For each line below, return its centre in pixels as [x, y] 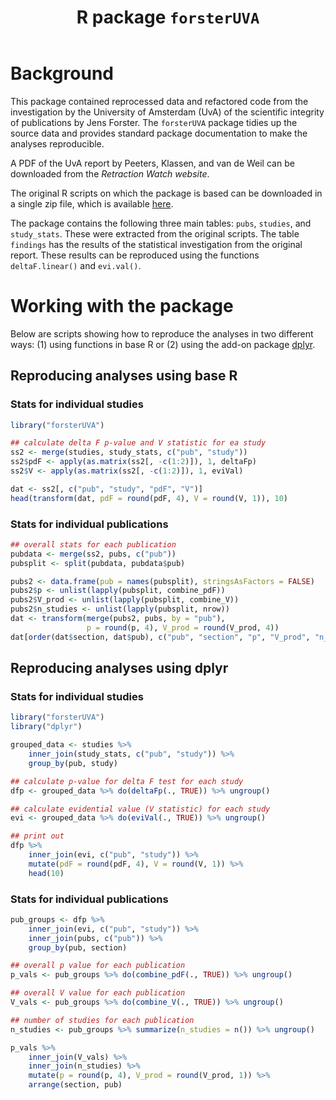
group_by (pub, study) [73, 763]
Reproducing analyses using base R [124, 376]
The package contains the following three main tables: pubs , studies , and [161, 223]
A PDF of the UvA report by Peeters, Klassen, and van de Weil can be [152, 163]
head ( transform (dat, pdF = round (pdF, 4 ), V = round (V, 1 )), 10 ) [149, 498]
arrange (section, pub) [75, 1085]
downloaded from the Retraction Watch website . [110, 173]
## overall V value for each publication [98, 993]
